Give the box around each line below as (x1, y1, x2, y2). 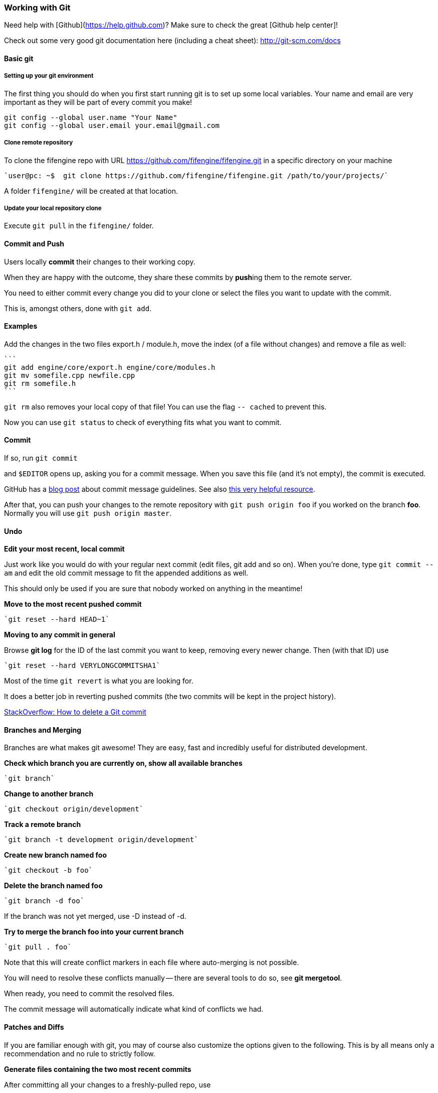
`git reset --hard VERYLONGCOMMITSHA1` (4, 661, 160, 670)
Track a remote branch (4, 820, 81, 829)
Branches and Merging (4, 725, 81, 734)
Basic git (4, 54, 34, 63)
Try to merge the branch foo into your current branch (4, 927, 184, 936)
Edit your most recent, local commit (4, 544, 125, 554)
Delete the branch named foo (4, 881, 103, 890)
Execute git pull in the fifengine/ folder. (4, 221, 154, 230)
